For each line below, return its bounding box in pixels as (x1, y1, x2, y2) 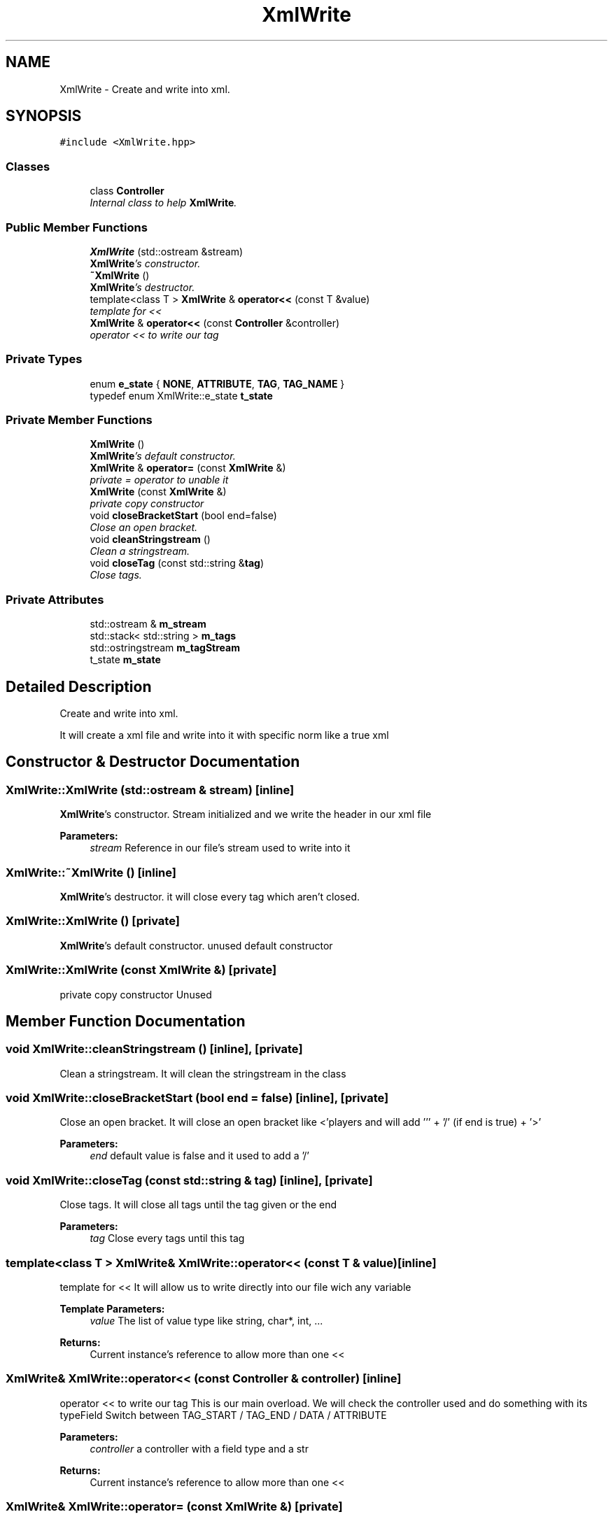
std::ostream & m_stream (90, 618, 206, 630)
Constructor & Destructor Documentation (6, 753, 300, 771)
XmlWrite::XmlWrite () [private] (6, 914, 180, 928)
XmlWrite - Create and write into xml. (59, 83, 230, 95)
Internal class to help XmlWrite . (90, 197, 237, 209)
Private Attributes (6, 592, 104, 607)
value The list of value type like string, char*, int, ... (90, 1314, 323, 1327)
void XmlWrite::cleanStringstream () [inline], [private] (6, 1042, 303, 1057)
